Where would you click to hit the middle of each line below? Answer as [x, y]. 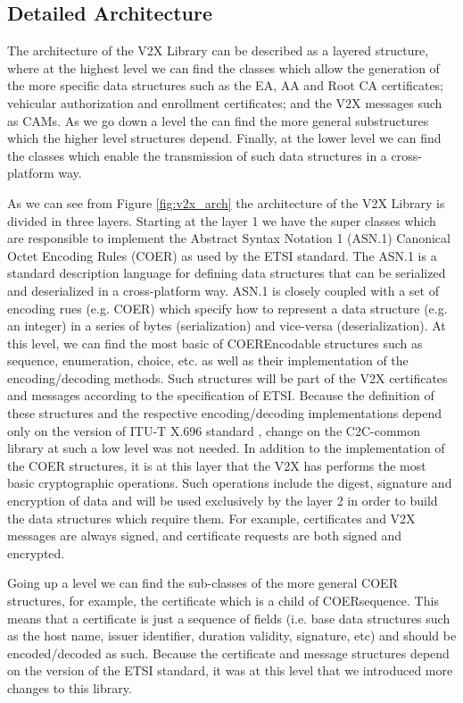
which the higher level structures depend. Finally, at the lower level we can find [224, 138]
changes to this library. [70, 687]
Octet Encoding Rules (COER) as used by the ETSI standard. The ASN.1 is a [222, 255]
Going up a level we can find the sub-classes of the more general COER [203, 583]
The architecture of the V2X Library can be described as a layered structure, [218, 50]
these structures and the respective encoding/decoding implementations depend [225, 413]
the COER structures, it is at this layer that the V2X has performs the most [217, 465]
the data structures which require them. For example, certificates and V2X [211, 518]
